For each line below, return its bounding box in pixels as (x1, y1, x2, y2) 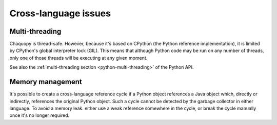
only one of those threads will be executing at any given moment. (9, 55, 148, 61)
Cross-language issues (9, 8, 111, 19)
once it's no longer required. (9, 112, 70, 118)
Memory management (9, 78, 82, 86)
